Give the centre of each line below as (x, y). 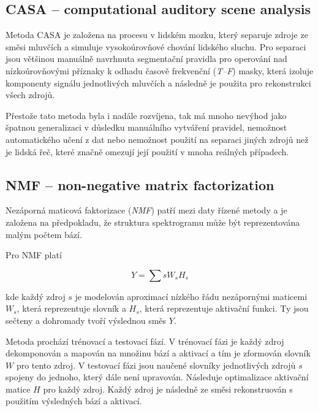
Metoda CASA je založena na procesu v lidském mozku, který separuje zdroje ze (157, 35)
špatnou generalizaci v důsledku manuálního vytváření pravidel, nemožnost (146, 127)
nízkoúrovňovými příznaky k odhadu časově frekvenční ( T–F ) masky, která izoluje (160, 70)
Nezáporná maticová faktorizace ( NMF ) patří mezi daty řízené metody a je (146, 210)
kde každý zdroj (36, 296)
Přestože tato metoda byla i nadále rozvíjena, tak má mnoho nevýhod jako (146, 115)
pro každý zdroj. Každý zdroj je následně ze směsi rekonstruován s (168, 389)
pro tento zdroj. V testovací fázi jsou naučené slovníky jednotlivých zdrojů (156, 365)
